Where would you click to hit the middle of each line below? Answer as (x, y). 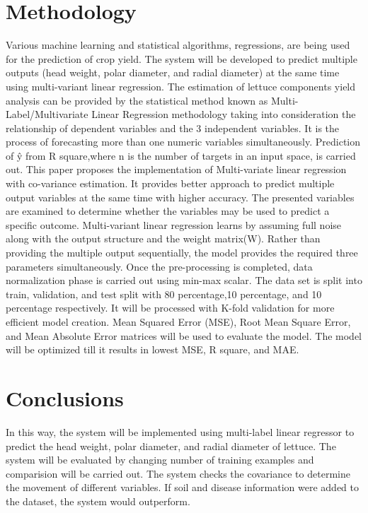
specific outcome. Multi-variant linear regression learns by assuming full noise (174, 224)
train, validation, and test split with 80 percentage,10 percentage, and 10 (164, 294)
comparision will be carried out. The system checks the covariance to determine (178, 473)
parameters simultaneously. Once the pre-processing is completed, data (159, 266)
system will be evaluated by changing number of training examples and (160, 460)
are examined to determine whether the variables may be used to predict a (168, 211)
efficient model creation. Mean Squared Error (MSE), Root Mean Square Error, (178, 322)
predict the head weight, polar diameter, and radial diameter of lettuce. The (171, 446)
